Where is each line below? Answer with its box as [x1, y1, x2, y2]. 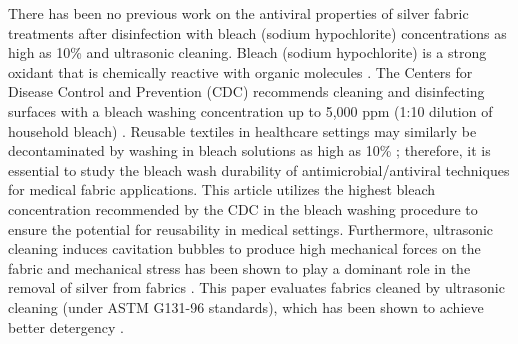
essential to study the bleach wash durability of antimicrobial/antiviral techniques [8, 159, 510, 180]
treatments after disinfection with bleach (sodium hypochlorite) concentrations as [8, 22, 507, 43]
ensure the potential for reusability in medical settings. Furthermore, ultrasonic [8, 218, 494, 239]
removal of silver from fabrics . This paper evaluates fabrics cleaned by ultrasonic [8, 277, 505, 298]
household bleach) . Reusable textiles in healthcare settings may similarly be [8, 120, 477, 141]
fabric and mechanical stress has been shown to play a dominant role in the [8, 257, 471, 278]
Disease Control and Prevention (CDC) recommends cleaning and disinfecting [8, 81, 485, 102]
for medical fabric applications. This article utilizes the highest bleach [8, 179, 436, 200]
